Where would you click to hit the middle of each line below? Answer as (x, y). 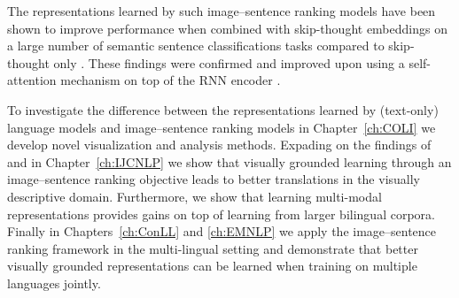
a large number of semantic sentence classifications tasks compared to (196, 46)
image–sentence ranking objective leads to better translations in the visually (214, 179)
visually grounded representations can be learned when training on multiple (212, 266)
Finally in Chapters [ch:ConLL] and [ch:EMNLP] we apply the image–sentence (222, 231)
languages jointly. (54, 283)
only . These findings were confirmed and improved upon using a (229, 62)
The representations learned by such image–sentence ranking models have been (222, 11)
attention (32, 80)
